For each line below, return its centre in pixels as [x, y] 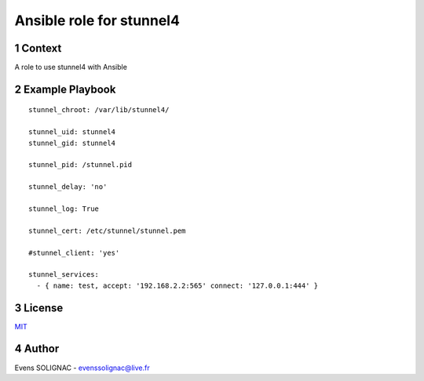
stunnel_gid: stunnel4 [72, 143]
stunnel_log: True [64, 209]
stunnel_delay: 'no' [68, 187]
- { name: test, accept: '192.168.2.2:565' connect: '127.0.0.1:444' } [177, 285]
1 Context [38, 48]
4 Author [37, 349]
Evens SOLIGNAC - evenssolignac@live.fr [82, 368]
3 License [39, 308]
